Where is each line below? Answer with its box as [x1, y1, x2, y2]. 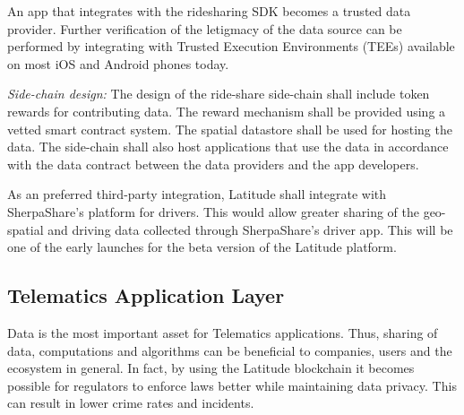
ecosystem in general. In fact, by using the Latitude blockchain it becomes [7, 359, 415, 377]
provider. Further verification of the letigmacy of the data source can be [7, 19, 402, 38]
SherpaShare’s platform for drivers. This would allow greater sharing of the [7, 202, 419, 220]
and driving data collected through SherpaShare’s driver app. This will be [47, 220, 453, 238]
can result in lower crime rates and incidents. [7, 393, 254, 412]
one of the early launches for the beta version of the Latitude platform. [7, 238, 397, 256]
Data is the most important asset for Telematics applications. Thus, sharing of [7, 323, 438, 342]
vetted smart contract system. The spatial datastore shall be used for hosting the [7, 119, 452, 138]
